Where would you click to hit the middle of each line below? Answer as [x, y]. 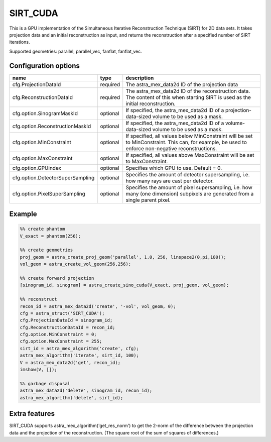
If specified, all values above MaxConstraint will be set [190, 155]
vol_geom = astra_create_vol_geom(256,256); [76, 264]
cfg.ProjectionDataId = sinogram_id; [66, 320]
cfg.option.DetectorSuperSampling [53, 177]
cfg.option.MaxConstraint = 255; [61, 341]
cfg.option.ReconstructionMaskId [52, 126]
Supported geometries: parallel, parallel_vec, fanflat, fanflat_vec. [76, 51]
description [140, 78]
